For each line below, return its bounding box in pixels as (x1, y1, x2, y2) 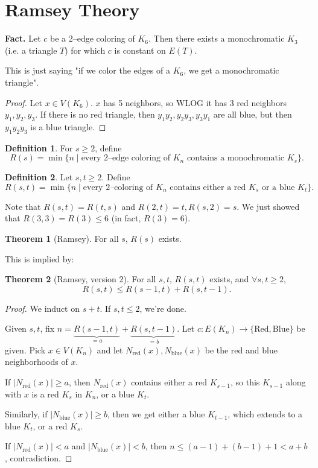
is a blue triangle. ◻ (30, 120, 106, 133)
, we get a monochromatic (183, 64, 279, 77)
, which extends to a (227, 408, 303, 420)
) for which (65, 43, 106, 56)
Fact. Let (5, 32, 41, 45)
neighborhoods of (5, 355, 68, 368)
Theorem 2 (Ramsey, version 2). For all (5, 273, 156, 285)
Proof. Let (5, 96, 42, 109)
